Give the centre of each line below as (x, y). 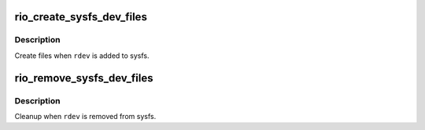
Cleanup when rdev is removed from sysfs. (85, 116)
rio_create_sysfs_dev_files (81, 17)
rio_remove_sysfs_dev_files (84, 78)
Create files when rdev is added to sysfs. (82, 56)
